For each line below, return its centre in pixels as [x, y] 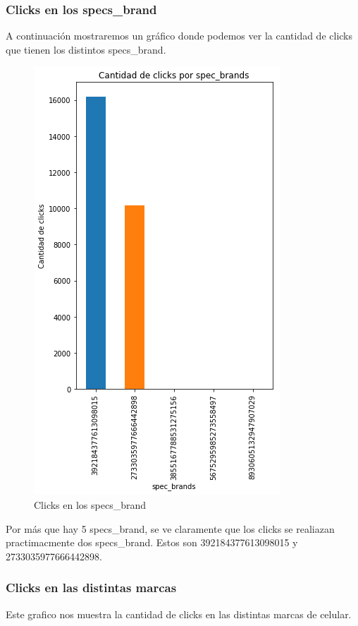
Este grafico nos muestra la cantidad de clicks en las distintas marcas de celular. [179, 614]
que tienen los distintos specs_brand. [86, 49]
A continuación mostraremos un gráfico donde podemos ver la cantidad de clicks [179, 36]
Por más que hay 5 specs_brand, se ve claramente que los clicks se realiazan [170, 528]
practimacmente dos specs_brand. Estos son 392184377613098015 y [152, 542]
